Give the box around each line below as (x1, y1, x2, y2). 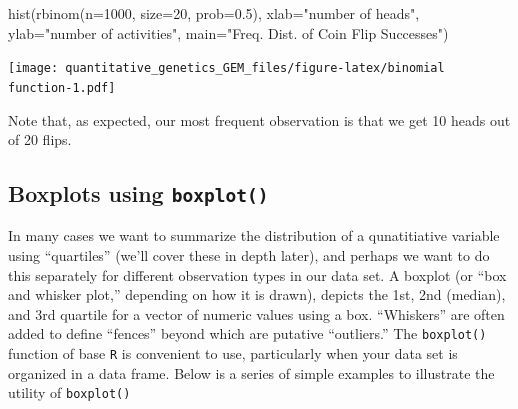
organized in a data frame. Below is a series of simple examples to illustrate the (8, 362, 495, 383)
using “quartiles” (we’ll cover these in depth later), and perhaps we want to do (8, 245, 490, 266)
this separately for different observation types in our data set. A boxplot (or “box (8, 264, 507, 285)
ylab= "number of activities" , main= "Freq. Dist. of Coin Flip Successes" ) (8, 22, 449, 43)
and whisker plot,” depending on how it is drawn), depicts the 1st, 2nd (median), (8, 284, 506, 305)
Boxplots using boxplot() (8, 178, 269, 209)
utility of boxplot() (8, 382, 131, 403)
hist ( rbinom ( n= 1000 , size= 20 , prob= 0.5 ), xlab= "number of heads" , (8, 3, 420, 23)
